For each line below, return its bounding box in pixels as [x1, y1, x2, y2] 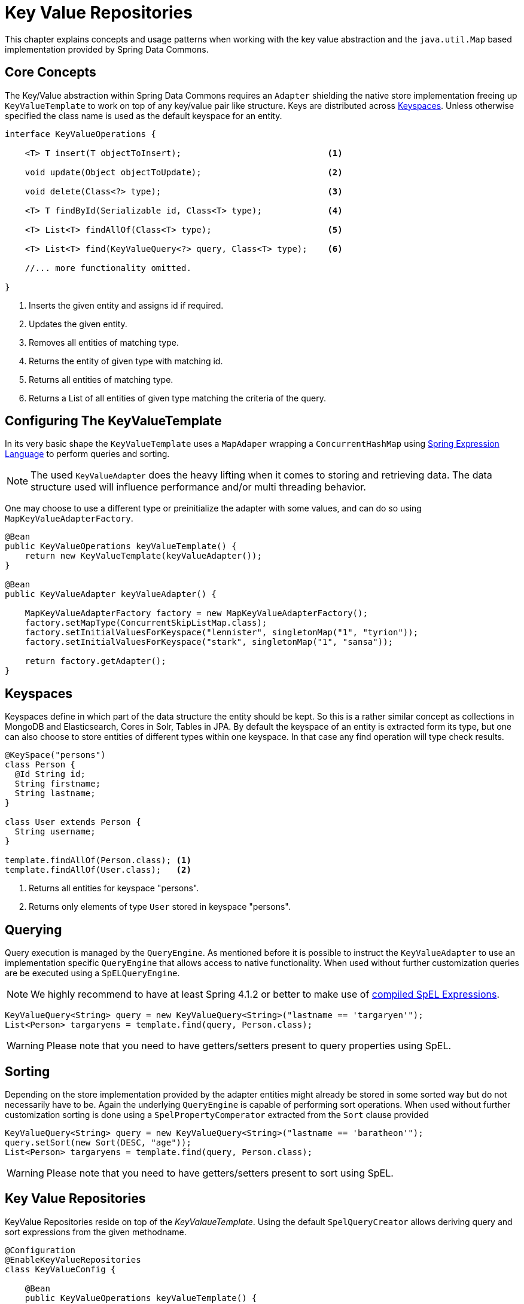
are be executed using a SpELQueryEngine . [5, 968, 180, 979]
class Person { [5, 760, 76, 770]
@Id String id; [14, 769, 86, 779]
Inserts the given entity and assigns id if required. [29, 300, 224, 310]
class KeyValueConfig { [5, 1264, 116, 1274]
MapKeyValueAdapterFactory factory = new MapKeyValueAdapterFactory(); [25, 608, 368, 619]
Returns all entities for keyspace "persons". [29, 883, 199, 894]
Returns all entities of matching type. [29, 374, 173, 385]
